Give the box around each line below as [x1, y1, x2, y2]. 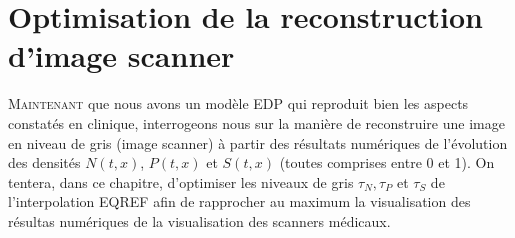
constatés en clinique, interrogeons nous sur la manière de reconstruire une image [8, 112, 505, 133]
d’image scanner [8, 35, 235, 76]
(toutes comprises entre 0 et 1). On [279, 152, 495, 173]
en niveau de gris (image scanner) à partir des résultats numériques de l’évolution [8, 132, 508, 153]
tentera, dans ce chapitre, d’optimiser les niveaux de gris [8, 171, 354, 192]
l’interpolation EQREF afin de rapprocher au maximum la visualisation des [8, 191, 471, 212]
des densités [8, 152, 81, 173]
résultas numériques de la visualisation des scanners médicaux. [8, 210, 391, 231]
